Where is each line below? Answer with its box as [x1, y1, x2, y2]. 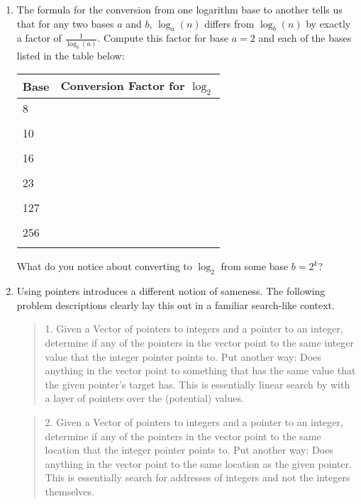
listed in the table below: [16, 47, 125, 62]
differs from [204, 16, 255, 30]
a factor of [16, 30, 62, 45]
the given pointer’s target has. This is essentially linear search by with [45, 376, 350, 391]
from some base [221, 259, 289, 274]
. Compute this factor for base [97, 30, 229, 45]
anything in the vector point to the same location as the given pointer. [45, 456, 352, 471]
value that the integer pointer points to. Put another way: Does [45, 349, 321, 364]
